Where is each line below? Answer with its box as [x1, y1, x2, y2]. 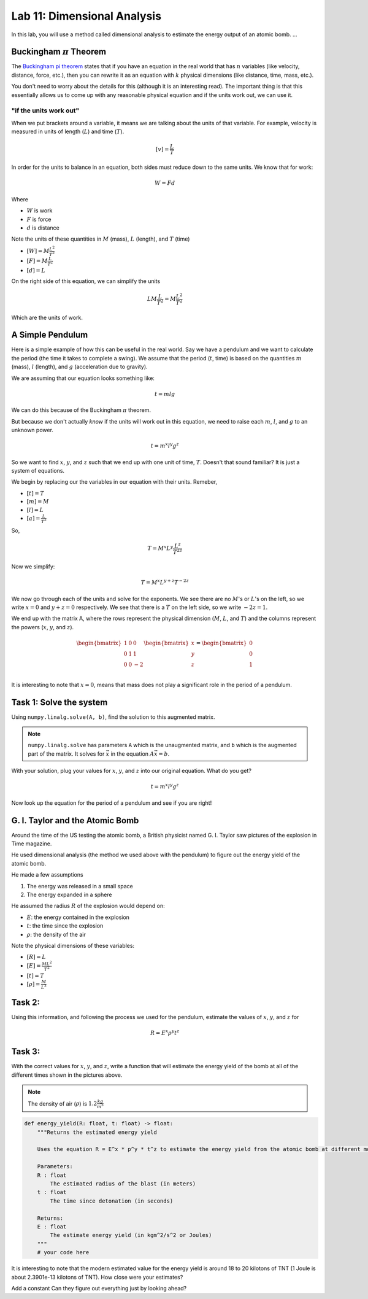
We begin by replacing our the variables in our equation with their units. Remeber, [11, 478, 218, 486]
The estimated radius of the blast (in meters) [50, 1181, 196, 1187]
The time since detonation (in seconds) [50, 1197, 174, 1204]
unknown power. [11, 427, 53, 434]
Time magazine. [11, 840, 52, 847]
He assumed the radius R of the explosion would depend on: [11, 902, 165, 910]
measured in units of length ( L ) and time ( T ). [11, 128, 125, 135]
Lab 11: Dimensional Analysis [11, 9, 162, 23]
